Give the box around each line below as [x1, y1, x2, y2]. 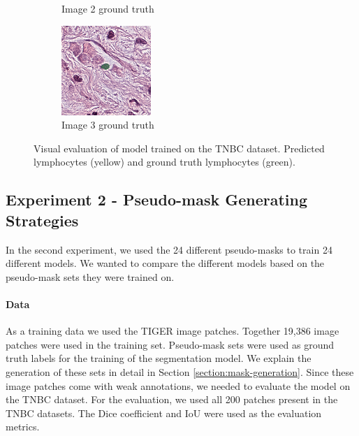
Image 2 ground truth [61, 1, 154, 15]
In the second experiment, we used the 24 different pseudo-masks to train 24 [6, 242, 332, 256]
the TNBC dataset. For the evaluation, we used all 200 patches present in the [6, 392, 338, 407]
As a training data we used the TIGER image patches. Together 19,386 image [6, 324, 339, 338]
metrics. [6, 419, 40, 434]
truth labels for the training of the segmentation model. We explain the [6, 351, 312, 365]
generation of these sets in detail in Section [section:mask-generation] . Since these [6, 364, 354, 379]
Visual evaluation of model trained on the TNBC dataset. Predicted [34, 140, 325, 155]
